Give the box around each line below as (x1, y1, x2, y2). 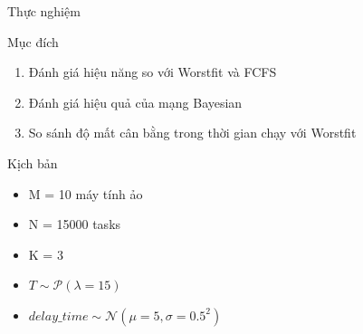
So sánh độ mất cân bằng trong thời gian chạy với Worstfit (28, 123, 357, 142)
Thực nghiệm (7, 2, 81, 20)
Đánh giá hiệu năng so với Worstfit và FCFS (28, 62, 277, 81)
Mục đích (7, 32, 59, 51)
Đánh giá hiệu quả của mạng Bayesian (28, 92, 243, 111)
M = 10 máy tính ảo (28, 184, 143, 203)
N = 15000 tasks (28, 215, 121, 234)
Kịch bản (7, 153, 58, 172)
